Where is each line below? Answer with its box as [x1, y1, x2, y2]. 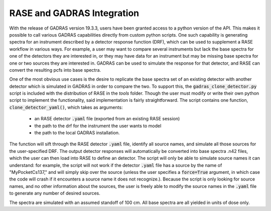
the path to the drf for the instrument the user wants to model [34, 123, 162, 129]
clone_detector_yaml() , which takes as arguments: [9, 104, 123, 110]
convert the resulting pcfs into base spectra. [9, 67, 101, 73]
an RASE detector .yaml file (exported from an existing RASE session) [34, 116, 180, 122]
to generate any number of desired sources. [9, 190, 100, 196]
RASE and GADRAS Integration [9, 8, 140, 19]
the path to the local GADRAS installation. [34, 130, 120, 136]
